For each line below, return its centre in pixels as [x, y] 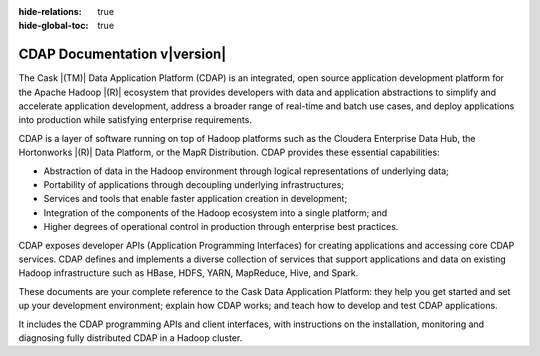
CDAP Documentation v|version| [122, 54]
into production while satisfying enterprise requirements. [135, 120]
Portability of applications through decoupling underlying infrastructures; [194, 185]
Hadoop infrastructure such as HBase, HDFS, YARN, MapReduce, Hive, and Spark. [188, 273]
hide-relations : [50, 11]
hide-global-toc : [53, 26]
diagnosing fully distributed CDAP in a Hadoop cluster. [130, 337]
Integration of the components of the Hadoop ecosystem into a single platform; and [215, 212]
